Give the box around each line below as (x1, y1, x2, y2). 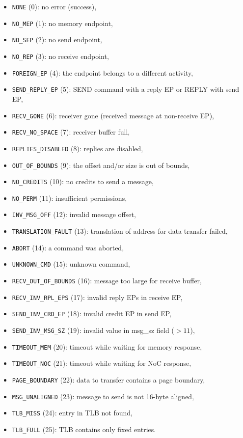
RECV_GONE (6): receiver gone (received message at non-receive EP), (12, 110, 214, 120)
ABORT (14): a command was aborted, (12, 242, 124, 252)
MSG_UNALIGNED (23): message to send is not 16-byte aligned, (12, 391, 194, 401)
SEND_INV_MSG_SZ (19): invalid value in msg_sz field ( (12, 325, 174, 335)
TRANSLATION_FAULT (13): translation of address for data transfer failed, (12, 226, 228, 236)
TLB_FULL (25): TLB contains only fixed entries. (12, 424, 156, 434)
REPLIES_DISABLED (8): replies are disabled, (12, 143, 143, 153)
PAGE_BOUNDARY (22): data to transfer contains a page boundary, (12, 375, 205, 385)
